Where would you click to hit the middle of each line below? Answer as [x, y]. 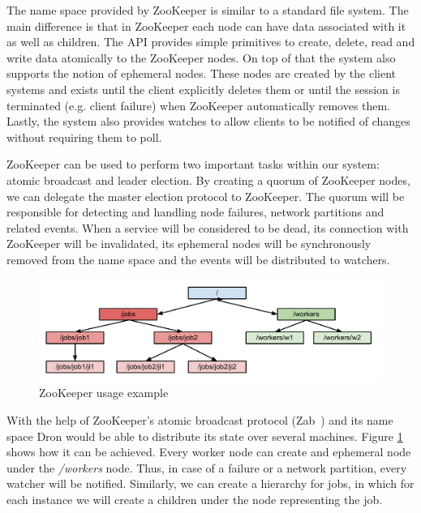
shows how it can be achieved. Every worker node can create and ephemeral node [209, 452]
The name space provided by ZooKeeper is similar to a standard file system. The [208, 10]
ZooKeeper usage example [104, 393]
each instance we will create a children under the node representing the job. [195, 499]
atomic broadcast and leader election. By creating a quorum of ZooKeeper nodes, [208, 180]
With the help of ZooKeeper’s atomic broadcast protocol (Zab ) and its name [200, 419]
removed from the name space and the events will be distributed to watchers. [198, 259]
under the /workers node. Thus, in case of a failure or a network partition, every [207, 467]
